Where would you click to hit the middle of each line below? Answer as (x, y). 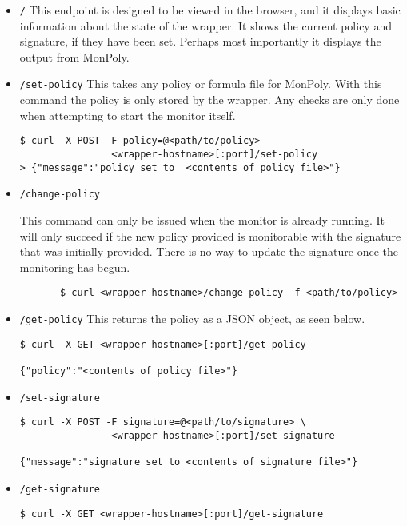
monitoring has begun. (75, 267)
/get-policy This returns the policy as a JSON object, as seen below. (192, 318)
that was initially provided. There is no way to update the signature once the (209, 251)
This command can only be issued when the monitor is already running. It (202, 219)
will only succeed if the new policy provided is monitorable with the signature (210, 235)
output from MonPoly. (74, 56)
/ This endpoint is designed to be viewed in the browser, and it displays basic (210, 10)
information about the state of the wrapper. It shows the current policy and (205, 25)
